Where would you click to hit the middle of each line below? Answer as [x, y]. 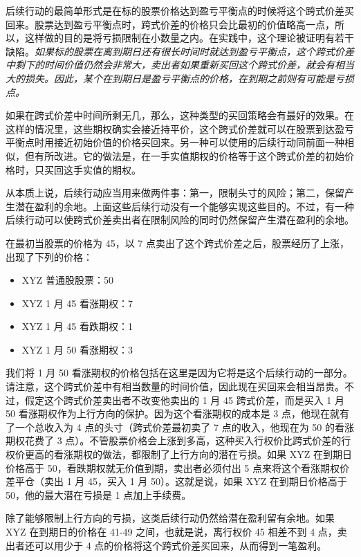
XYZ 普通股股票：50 [68, 280]
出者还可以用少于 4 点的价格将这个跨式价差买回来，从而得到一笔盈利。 [166, 545]
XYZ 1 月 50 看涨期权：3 [77, 349]
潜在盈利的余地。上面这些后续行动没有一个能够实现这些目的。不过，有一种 [184, 206]
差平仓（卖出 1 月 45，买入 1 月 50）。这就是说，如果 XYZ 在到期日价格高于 [176, 481]
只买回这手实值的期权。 [87, 169]
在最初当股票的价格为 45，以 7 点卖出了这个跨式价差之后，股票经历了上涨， [177, 243]
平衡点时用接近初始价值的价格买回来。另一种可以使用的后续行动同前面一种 [175, 142]
